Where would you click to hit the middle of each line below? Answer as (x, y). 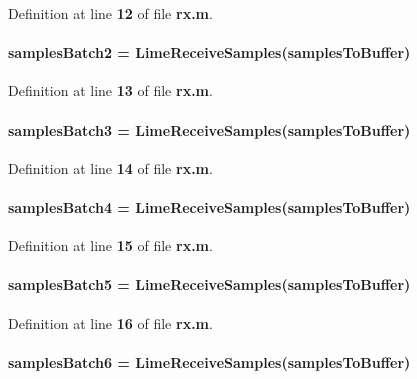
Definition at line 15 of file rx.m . (110, 245)
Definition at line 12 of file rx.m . (110, 13)
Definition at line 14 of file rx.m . (110, 167)
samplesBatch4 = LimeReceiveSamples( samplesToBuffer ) (209, 206)
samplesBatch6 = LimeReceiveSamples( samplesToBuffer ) (209, 361)
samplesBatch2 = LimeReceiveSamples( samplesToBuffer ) (209, 52)
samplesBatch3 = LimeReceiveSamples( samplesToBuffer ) (209, 129)
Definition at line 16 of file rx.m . (110, 322)
